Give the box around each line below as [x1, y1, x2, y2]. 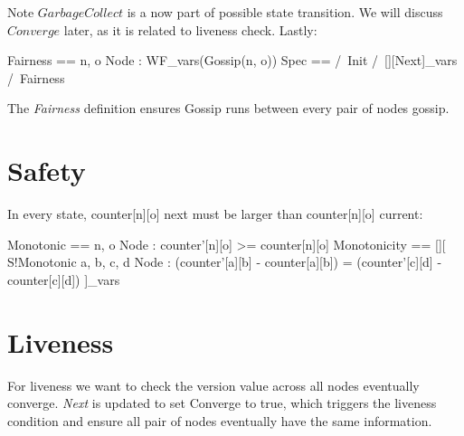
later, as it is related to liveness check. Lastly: [63, 20, 317, 39]
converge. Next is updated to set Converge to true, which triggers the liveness [7, 393, 437, 412]
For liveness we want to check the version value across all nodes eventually [7, 375, 420, 394]
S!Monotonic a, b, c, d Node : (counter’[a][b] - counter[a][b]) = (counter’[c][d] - [7, 252, 442, 271]
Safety [7, 152, 86, 189]
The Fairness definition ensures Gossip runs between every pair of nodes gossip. [7, 99, 450, 118]
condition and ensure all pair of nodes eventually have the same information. [7, 411, 432, 430]
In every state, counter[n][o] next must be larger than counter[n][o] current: [7, 204, 423, 223]
